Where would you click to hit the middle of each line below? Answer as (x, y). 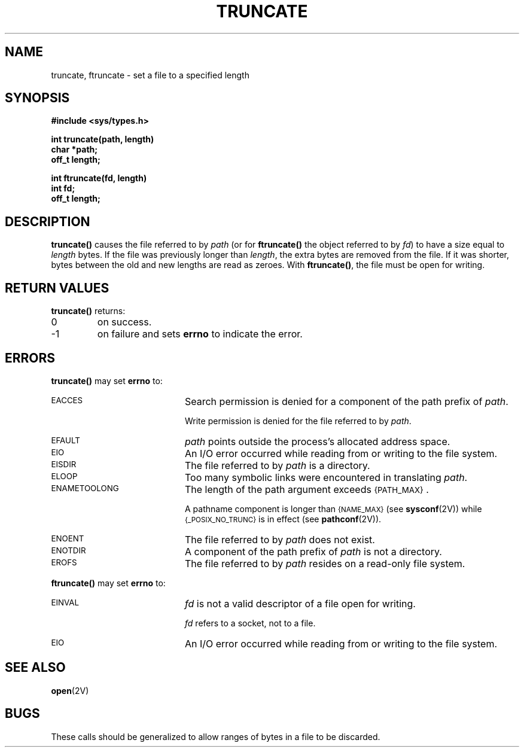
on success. (124, 322)
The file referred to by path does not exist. (280, 539)
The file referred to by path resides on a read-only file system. (325, 563)
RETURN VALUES (57, 288)
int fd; (63, 188)
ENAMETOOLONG (85, 488)
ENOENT (68, 538)
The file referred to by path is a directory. (277, 465)
